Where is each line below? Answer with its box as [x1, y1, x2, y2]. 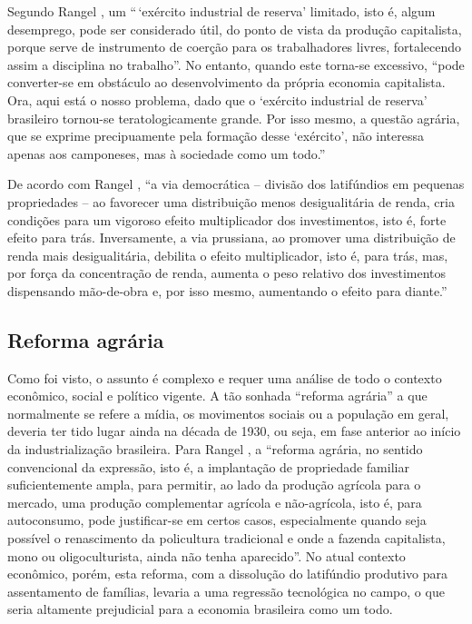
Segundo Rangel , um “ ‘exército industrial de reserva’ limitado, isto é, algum [7, 2, 436, 20]
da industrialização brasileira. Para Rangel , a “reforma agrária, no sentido [7, 440, 423, 459]
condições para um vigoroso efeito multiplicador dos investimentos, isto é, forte [7, 210, 447, 229]
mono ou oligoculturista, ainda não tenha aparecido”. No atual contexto [7, 546, 406, 565]
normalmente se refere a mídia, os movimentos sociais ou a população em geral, [7, 403, 449, 422]
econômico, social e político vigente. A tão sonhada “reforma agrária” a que [7, 386, 428, 405]
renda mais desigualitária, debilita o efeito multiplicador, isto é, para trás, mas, [7, 245, 448, 264]
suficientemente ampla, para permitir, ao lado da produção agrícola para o [7, 475, 421, 494]
